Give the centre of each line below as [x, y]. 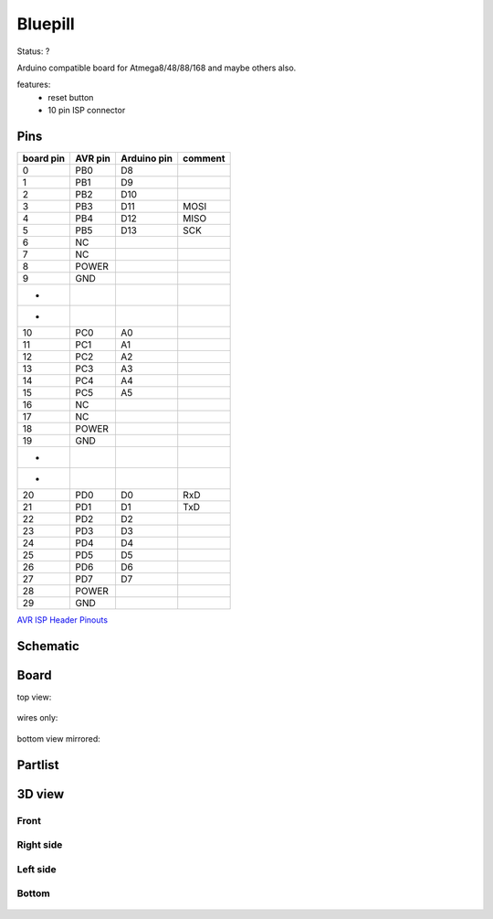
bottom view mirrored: [58, 738]
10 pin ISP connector [87, 111]
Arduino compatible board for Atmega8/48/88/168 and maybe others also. [157, 68]
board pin [44, 158]
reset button [71, 97]
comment [204, 158]
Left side [37, 869]
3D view [41, 794]
